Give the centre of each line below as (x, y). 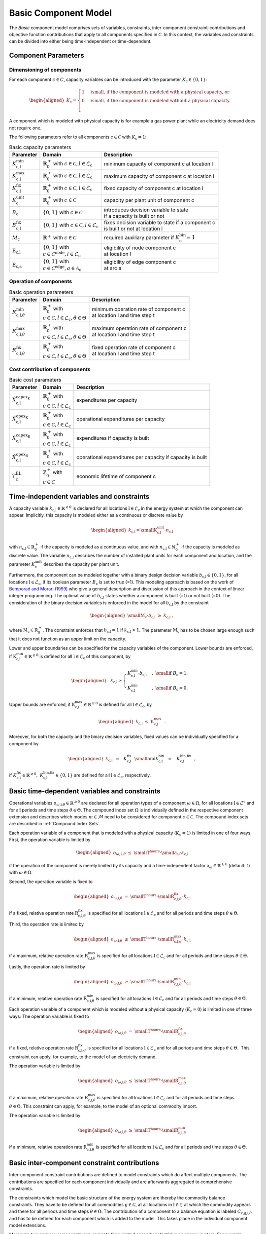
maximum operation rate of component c (139, 328)
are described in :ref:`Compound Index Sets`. (55, 824)
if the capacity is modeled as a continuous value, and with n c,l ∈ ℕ (108, 547)
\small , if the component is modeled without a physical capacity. (161, 100)
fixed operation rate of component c (134, 347)
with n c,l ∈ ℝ (22, 547)
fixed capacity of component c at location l (154, 189)
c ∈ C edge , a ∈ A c (62, 268)
